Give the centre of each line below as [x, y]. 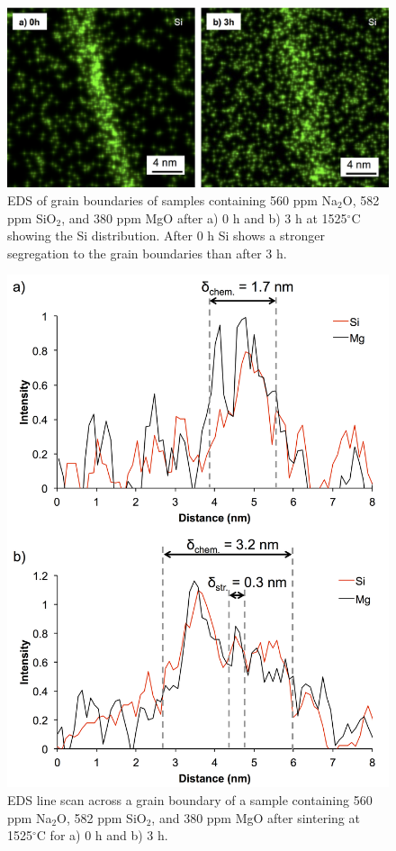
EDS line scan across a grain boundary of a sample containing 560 [190, 800]
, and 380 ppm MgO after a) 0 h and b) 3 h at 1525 [204, 217]
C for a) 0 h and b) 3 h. [102, 835]
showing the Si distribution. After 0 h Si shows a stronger [166, 235]
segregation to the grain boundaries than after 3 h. [147, 253]
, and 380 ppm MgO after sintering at [256, 817]
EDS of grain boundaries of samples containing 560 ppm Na [173, 200]
